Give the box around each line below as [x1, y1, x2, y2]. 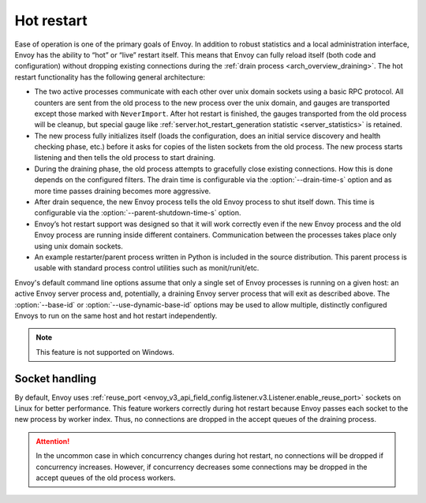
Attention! [35, 436, 70, 445]
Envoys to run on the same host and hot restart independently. [14, 311, 218, 320]
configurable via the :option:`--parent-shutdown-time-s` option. [34, 208, 241, 218]
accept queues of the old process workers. [35, 473, 176, 483]
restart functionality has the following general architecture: [14, 72, 205, 82]
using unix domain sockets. [34, 241, 124, 251]
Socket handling [14, 371, 97, 386]
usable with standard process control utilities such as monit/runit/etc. [34, 263, 260, 273]
